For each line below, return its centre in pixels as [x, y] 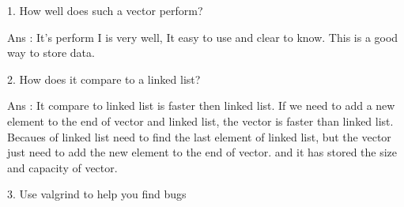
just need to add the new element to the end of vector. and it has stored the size [202, 152]
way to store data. [51, 53]
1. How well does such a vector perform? [105, 10]
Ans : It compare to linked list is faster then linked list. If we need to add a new [201, 105]
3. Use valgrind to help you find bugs [97, 194]
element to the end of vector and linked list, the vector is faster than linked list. [200, 120]
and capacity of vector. [62, 167]
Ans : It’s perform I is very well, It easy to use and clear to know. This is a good [203, 37]
